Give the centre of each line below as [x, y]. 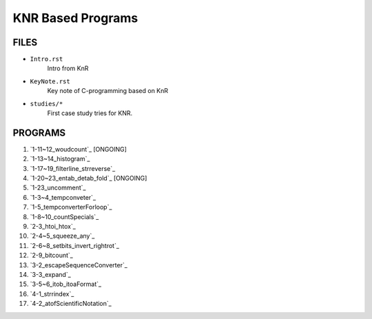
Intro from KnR [68, 68]
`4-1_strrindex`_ [52, 294]
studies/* [46, 104]
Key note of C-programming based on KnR [108, 91]
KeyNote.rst [50, 81]
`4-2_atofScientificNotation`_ [71, 304]
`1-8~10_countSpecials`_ [64, 216]
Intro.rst [46, 59]
